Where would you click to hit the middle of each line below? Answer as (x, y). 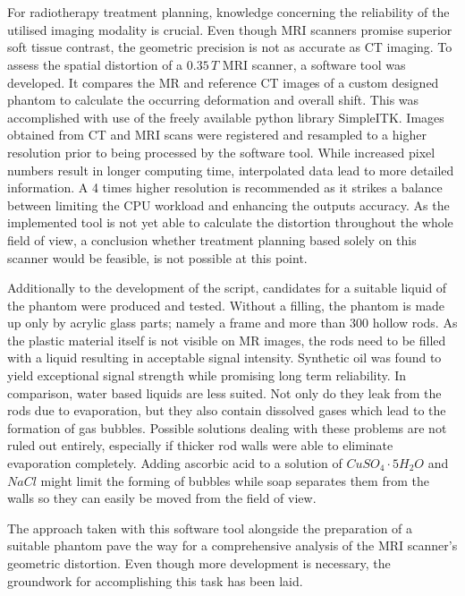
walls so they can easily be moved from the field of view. (162, 498)
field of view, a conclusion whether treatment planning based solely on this (212, 239)
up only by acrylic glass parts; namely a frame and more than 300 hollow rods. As (232, 323)
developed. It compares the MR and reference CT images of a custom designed (223, 82)
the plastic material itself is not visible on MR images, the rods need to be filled (227, 340)
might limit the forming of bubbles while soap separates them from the (235, 480)
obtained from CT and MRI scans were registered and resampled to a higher (217, 135)
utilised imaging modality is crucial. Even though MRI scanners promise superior (230, 29)
